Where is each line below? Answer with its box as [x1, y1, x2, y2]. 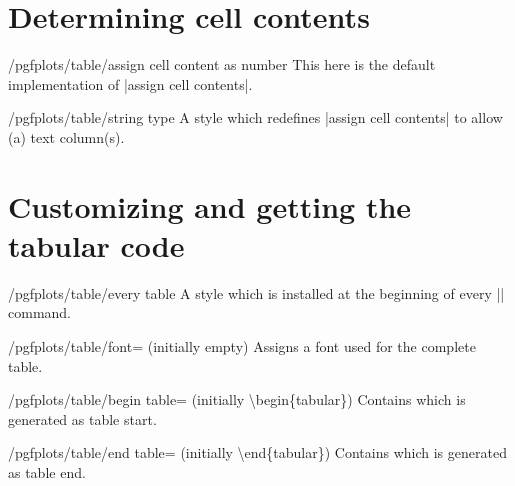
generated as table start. [8, 408, 157, 429]
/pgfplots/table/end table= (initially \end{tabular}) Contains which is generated [8, 442, 507, 463]
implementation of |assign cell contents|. [8, 73, 253, 94]
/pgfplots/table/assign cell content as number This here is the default [8, 54, 436, 75]
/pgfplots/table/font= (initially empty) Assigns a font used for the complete [8, 336, 476, 356]
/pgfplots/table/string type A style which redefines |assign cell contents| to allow [8, 107, 503, 128]
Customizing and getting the [8, 185, 412, 226]
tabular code [8, 224, 185, 265]
